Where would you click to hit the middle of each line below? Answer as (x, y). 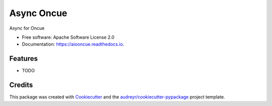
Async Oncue (38, 13)
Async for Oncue (27, 28)
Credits (21, 85)
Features (23, 59)
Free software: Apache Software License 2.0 (68, 37)
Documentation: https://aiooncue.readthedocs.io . (73, 44)
